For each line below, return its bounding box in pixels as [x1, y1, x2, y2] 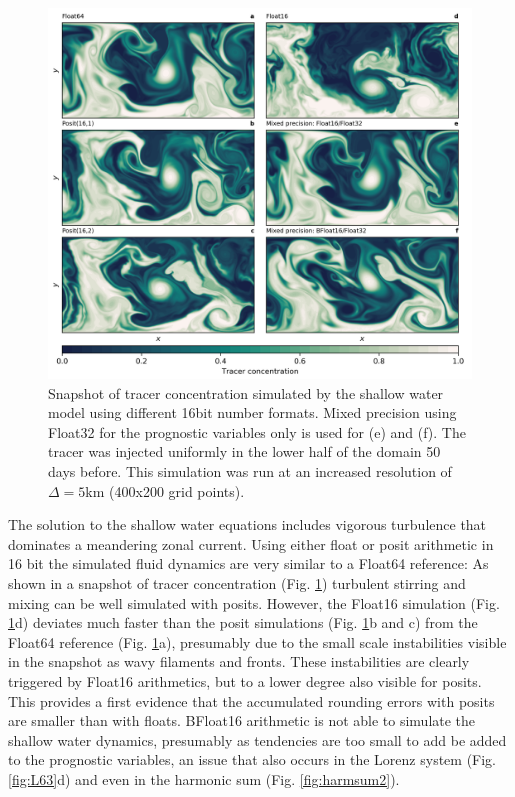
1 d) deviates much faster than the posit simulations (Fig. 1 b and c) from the [8, 612, 478, 633]
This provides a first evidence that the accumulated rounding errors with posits [8, 690, 495, 711]
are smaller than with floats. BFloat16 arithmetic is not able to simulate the [8, 710, 476, 731]
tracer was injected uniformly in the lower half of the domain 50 [48, 441, 441, 462]
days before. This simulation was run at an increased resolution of [48, 460, 452, 481]
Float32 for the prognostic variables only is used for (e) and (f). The [48, 421, 466, 442]
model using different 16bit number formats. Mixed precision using [48, 402, 457, 423]
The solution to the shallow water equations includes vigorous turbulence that [8, 514, 487, 535]
